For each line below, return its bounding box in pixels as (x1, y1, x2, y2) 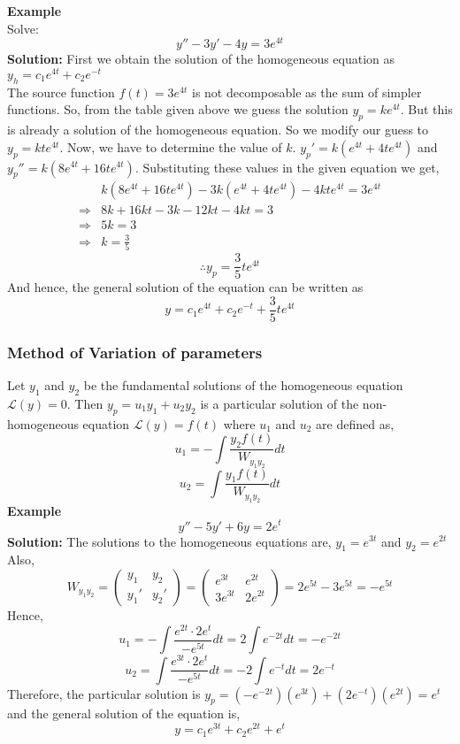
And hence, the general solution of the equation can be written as (7, 278, 364, 296)
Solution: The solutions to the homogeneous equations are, (7, 532, 332, 550)
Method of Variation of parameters (7, 341, 263, 363)
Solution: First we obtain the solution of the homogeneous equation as (7, 50, 395, 68)
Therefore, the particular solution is (7, 684, 201, 702)
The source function (7, 82, 115, 101)
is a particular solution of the (200, 395, 359, 412)
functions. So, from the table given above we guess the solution (7, 100, 349, 119)
